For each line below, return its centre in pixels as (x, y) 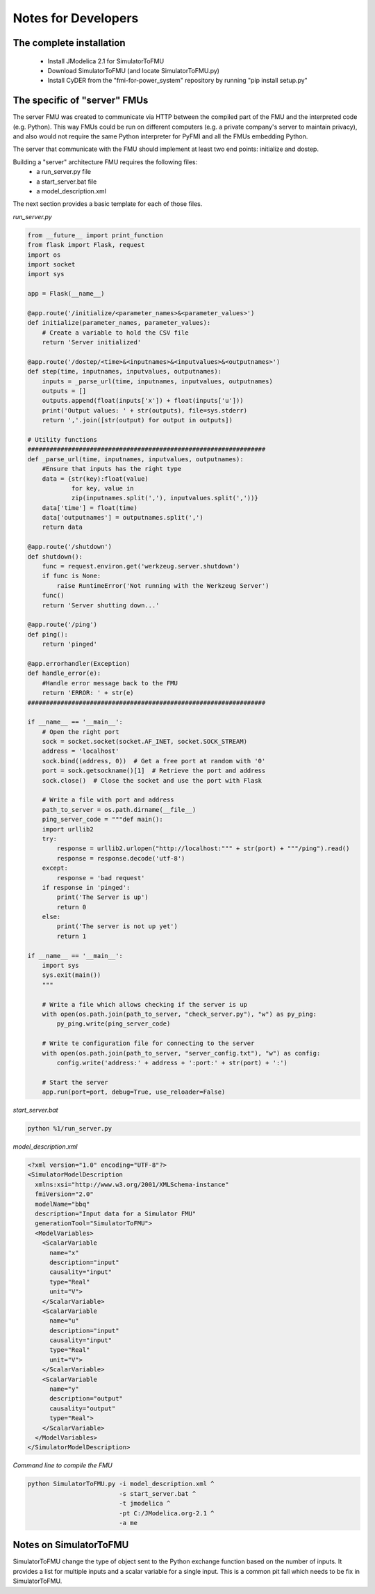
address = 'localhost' (81, 751)
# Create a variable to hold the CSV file (115, 333)
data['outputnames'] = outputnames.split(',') (123, 518)
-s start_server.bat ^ (158, 1493)
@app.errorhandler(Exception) (79, 663)
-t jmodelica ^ (145, 1504)
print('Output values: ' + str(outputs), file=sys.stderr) (145, 410)
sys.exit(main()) (72, 975)
